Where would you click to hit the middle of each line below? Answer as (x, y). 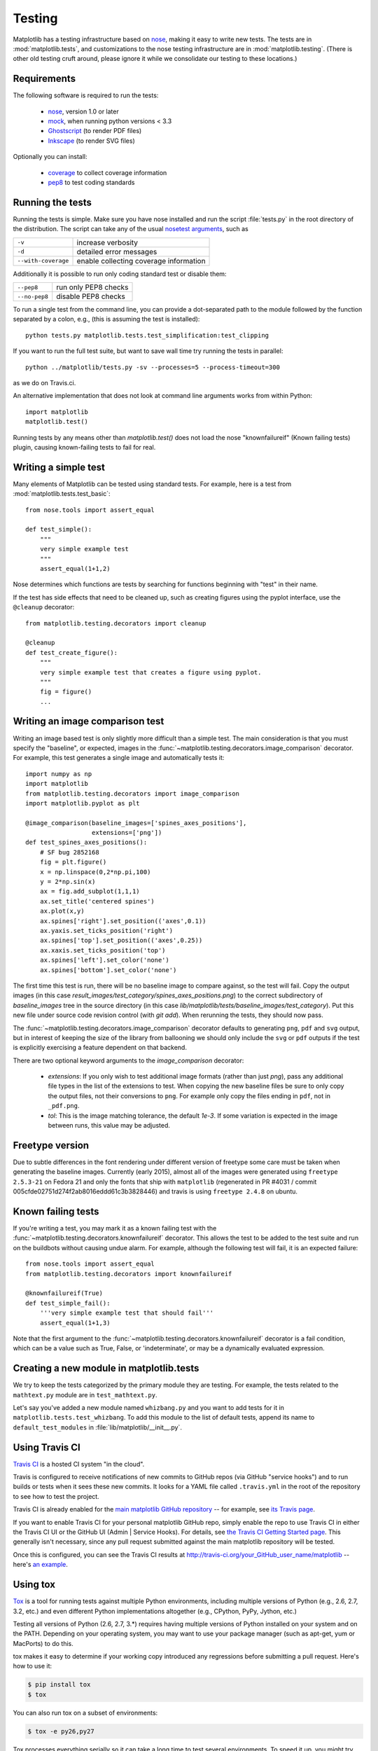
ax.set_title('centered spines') (97, 901)
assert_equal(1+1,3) (75, 1323)
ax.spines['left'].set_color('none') (104, 960)
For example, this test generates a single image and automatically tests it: (119, 758)
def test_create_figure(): (72, 652)
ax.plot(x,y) (62, 911)
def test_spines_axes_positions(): (86, 843)
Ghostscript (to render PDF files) (95, 131)
